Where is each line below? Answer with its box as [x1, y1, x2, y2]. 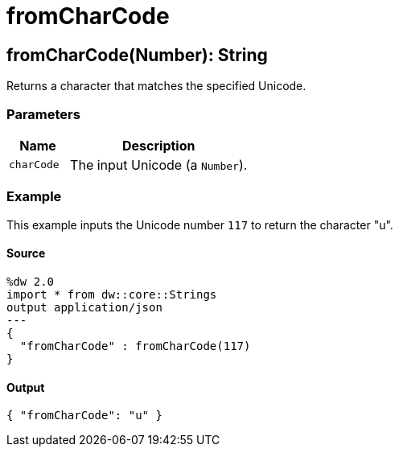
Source [6, 246, 46, 261]
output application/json [6, 300, 162, 314]
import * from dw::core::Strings [6, 287, 217, 301]
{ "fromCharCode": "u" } [6, 409, 162, 422]
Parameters [6, 105, 80, 122]
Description [122, 137, 195, 154]
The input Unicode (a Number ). [70, 156, 248, 173]
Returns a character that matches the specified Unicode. [6, 79, 306, 93]
